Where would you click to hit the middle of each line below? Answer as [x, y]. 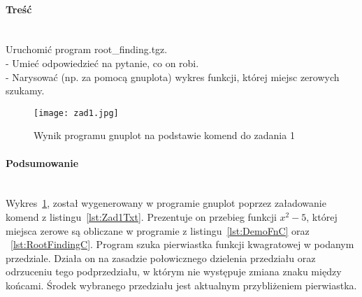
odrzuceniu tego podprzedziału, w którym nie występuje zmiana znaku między [174, 271]
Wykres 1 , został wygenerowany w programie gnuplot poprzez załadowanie [166, 203]
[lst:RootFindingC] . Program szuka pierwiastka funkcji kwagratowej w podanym [182, 244]
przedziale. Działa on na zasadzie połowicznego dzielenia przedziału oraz [161, 258]
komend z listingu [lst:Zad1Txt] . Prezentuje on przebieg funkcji [141, 217]
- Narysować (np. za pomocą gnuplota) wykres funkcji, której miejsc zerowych [173, 77]
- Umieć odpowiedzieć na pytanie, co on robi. [102, 63]
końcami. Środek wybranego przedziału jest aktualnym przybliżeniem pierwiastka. [181, 285]
